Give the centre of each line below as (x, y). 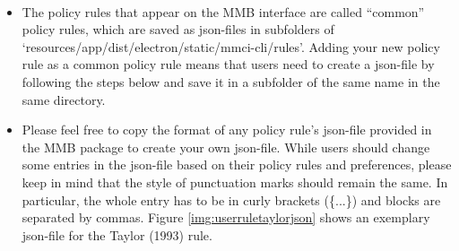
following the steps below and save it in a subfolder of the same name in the (231, 81)
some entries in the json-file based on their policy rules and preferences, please (237, 164)
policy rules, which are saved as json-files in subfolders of (178, 29)
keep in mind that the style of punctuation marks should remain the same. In (235, 182)
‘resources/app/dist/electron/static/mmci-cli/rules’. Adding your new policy (231, 46)
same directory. (64, 99)
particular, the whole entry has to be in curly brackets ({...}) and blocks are (231, 199)
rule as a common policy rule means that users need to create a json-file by (228, 64)
